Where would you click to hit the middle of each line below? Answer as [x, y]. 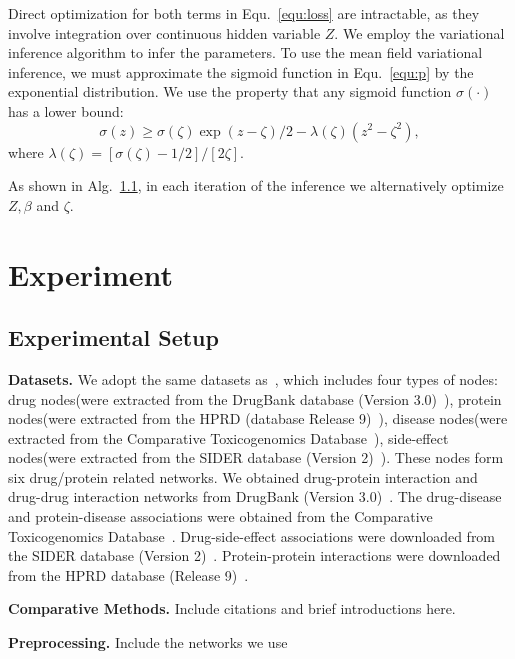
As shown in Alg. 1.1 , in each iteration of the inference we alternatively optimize [256, 185]
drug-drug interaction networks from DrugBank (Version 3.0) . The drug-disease [255, 496]
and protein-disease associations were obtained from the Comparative [220, 516]
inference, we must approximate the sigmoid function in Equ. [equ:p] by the [241, 71]
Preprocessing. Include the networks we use [148, 642]
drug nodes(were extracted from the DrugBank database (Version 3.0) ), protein [255, 398]
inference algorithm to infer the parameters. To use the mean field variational [245, 52]
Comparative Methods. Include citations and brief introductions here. [232, 608]
